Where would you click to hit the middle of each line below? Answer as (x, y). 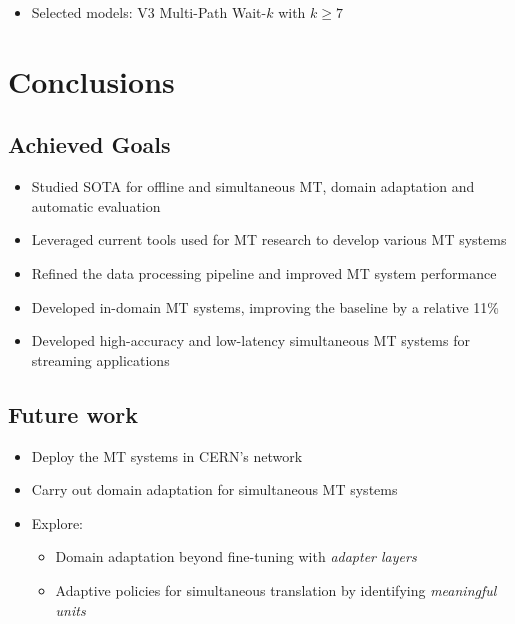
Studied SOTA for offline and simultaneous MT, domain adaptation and (253, 186)
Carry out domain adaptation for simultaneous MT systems (214, 489)
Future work (73, 413)
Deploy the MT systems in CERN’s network (167, 455)
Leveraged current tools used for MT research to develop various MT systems (269, 239)
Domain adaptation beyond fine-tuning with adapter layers (236, 556)
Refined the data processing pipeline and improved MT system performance (264, 272)
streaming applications (100, 359)
